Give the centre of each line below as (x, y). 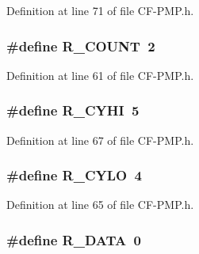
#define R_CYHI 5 (73, 110)
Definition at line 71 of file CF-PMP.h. (100, 10)
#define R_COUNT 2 (81, 45)
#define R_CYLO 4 (74, 175)
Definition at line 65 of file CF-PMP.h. (100, 205)
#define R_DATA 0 (74, 239)
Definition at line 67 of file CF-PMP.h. (100, 140)
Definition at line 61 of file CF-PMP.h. (100, 75)
